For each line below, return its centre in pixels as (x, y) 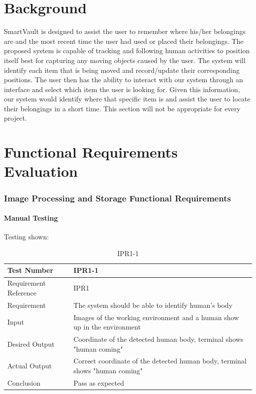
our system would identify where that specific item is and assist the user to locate (127, 99)
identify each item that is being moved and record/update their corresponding (122, 70)
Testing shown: (27, 237)
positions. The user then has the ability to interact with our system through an (124, 80)
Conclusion (24, 382)
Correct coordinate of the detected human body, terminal (160, 361)
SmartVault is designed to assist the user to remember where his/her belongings (125, 31)
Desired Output (31, 344)
